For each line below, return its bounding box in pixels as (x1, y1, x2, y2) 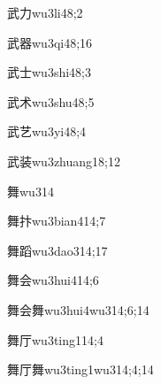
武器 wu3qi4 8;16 (7, 33, 93, 51)
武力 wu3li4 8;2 (7, 4, 83, 21)
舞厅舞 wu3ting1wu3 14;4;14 (7, 360, 154, 379)
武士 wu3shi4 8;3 (7, 63, 91, 81)
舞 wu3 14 (7, 181, 54, 200)
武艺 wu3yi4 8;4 (7, 122, 87, 141)
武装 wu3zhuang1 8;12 (7, 151, 120, 170)
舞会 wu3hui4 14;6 (7, 271, 99, 289)
